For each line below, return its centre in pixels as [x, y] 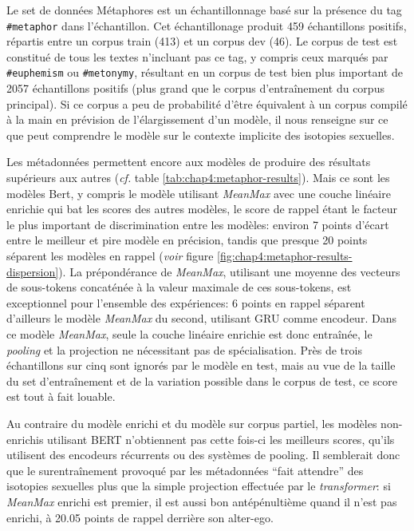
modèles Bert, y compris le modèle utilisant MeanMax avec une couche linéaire [199, 193]
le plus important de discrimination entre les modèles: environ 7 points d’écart [198, 224]
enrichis [25, 439]
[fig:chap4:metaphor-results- [285, 256]
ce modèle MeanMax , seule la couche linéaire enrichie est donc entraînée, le [189, 334]
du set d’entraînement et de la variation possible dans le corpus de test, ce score [202, 380]
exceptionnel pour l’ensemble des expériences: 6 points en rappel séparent [186, 302]
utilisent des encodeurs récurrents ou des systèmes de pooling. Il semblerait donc [203, 455]
